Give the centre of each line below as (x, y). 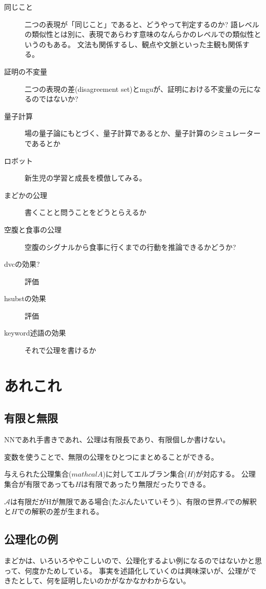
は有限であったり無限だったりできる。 (146, 484)
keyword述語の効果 (35, 333)
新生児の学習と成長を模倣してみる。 (86, 178)
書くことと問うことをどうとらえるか (86, 212)
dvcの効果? (22, 264)
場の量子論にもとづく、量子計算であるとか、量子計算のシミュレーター (143, 133)
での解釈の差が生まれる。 (60, 511)
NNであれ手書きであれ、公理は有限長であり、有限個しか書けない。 (117, 439)
